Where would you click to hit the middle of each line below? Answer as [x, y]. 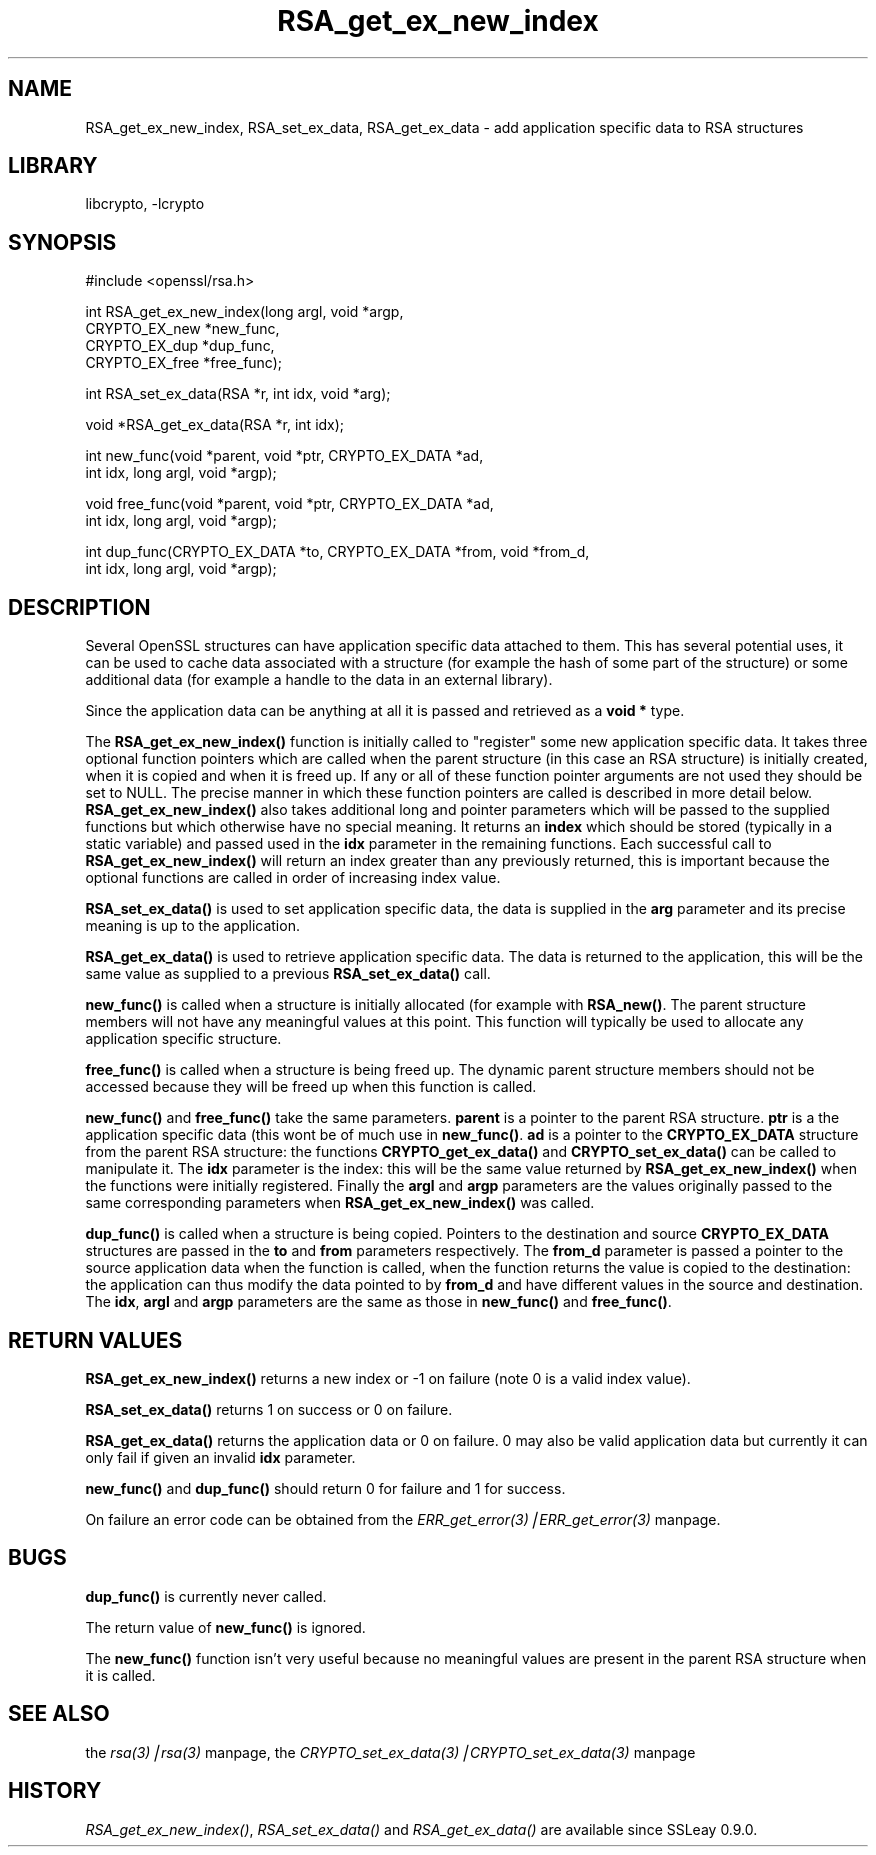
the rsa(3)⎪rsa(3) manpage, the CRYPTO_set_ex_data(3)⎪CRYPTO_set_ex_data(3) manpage [390, 1752]
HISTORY [55, 1791]
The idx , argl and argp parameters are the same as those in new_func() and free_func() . [378, 1302]
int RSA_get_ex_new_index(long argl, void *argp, [244, 312]
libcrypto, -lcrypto [145, 204]
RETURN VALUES [95, 1340]
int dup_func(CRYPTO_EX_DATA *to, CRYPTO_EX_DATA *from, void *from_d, [337, 552]
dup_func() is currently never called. [206, 1596]
